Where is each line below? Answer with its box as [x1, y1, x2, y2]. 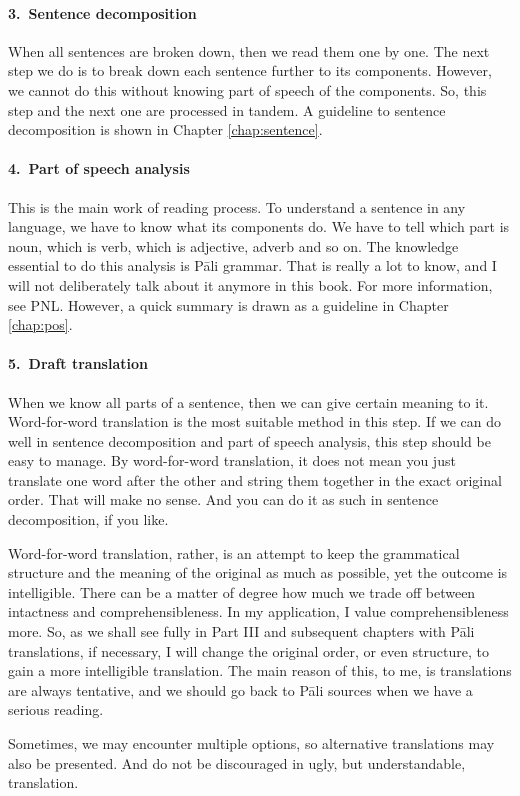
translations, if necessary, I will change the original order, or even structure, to [8, 640, 489, 661]
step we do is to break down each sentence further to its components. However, [8, 60, 492, 81]
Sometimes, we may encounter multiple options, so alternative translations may [8, 733, 495, 754]
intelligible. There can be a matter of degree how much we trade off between [8, 581, 476, 602]
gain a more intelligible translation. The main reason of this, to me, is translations [8, 660, 512, 681]
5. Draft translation [8, 353, 148, 374]
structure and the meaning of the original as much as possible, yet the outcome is [8, 562, 508, 583]
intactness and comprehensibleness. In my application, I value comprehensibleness [8, 601, 509, 622]
